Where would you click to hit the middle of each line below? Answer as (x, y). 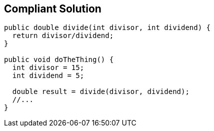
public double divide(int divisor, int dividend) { (107, 28)
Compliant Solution (53, 9)
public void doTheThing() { (59, 60)
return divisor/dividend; (63, 36)
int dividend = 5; (48, 76)
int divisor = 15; (48, 68)
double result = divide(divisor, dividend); (101, 92)
